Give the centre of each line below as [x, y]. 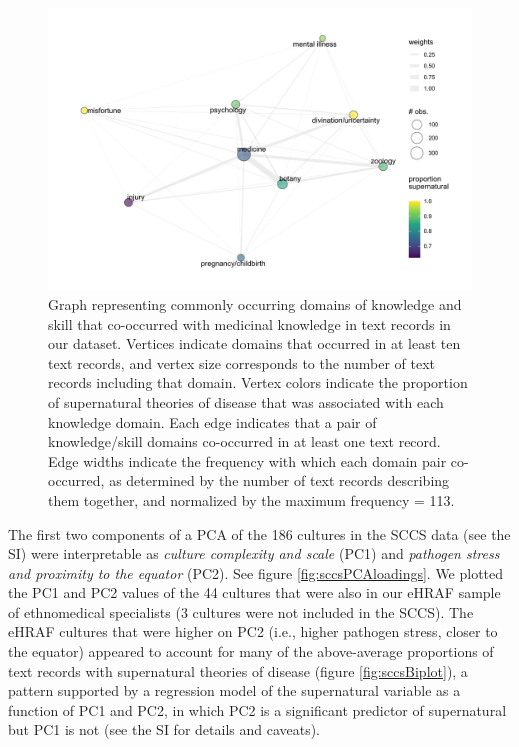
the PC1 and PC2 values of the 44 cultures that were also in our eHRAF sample [254, 592]
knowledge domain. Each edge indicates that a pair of [212, 421]
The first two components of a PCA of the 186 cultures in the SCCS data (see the [259, 533]
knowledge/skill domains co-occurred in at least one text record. [244, 441]
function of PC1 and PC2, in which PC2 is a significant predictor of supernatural [257, 709]
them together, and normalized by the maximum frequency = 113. [251, 499]
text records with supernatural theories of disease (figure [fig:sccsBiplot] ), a [238, 670]
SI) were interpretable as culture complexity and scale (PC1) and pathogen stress [254, 553]
